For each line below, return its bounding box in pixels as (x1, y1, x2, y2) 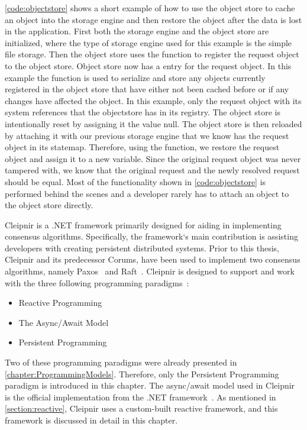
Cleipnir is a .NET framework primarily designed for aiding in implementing (5, 218, 282, 231)
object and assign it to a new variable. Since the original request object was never (5, 152, 301, 164)
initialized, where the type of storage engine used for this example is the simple (5, 36, 292, 49)
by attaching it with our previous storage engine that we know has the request (5, 129, 289, 141)
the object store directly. (5, 199, 93, 211)
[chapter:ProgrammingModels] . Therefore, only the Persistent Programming (5, 367, 279, 380)
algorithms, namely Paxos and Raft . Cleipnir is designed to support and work (5, 265, 295, 277)
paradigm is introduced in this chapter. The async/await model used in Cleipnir (5, 379, 295, 392)
